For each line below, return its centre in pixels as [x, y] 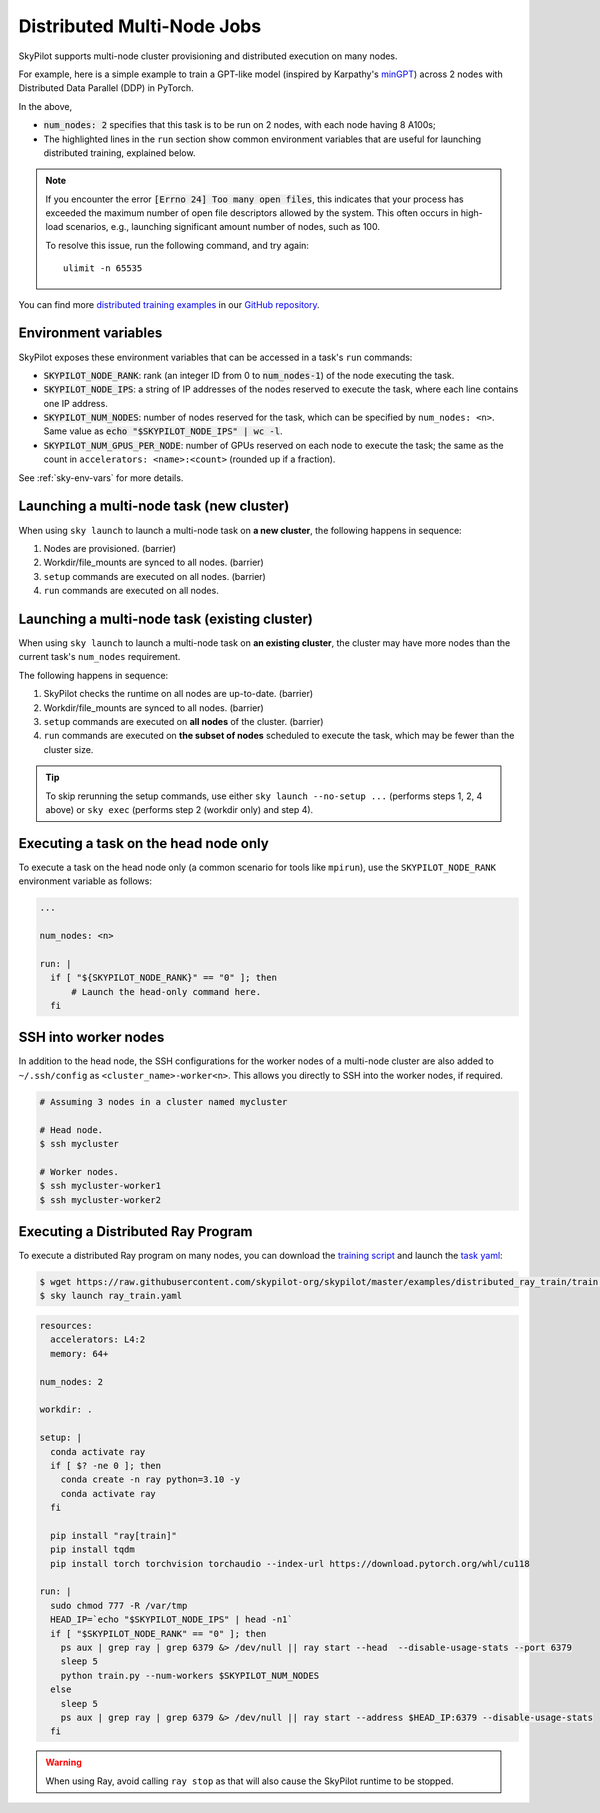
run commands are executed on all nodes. [131, 591]
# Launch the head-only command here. [166, 991]
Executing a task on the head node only [143, 843]
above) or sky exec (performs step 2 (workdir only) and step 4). [179, 809]
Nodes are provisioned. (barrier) [110, 548]
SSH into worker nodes [91, 1037]
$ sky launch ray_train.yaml [111, 1296]
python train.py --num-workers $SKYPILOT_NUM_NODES [190, 1675]
